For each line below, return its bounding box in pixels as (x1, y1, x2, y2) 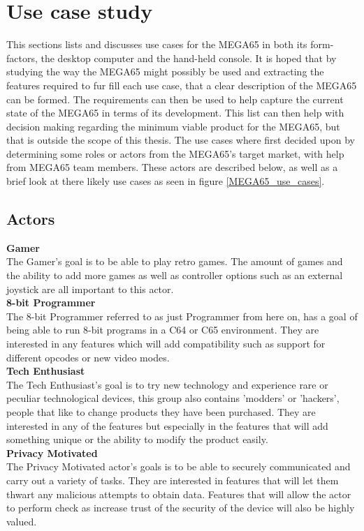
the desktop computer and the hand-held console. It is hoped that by (41, 50, 337, 65)
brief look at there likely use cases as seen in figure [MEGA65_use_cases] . (6, 174, 325, 188)
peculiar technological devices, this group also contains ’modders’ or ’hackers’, (6, 391, 340, 405)
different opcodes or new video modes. (6, 350, 170, 364)
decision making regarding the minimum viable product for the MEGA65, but (6, 119, 340, 133)
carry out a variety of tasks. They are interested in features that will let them (6, 472, 339, 487)
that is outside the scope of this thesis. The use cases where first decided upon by (6, 133, 355, 147)
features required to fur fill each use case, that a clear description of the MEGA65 (6, 77, 357, 92)
